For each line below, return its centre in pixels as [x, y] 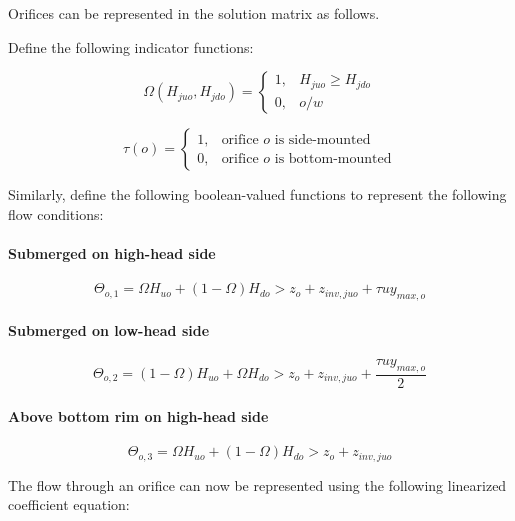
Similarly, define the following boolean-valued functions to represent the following [257, 194]
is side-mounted [322, 139]
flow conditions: [56, 213]
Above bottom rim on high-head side [138, 416]
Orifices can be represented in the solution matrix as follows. [194, 13]
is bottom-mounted [333, 158]
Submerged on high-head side [112, 252]
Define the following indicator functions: [131, 46]
